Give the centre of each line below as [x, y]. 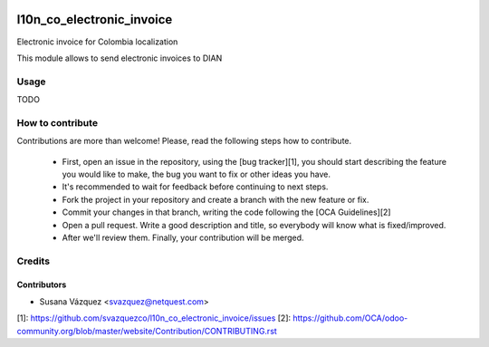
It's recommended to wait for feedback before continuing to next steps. [195, 187]
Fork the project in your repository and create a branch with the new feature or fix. [216, 199]
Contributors [42, 284]
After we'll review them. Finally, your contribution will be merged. [183, 237]
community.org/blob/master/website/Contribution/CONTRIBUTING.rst [147, 331]
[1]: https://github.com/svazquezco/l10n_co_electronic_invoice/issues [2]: [154, 318]
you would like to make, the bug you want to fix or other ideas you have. [196, 174]
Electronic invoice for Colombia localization [97, 42]
